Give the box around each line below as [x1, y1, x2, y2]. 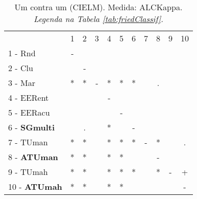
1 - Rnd [8, 47, 36, 59]
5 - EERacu [8, 106, 50, 118]
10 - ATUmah [8, 181, 62, 192]
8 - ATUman [8, 151, 58, 163]
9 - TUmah [8, 166, 48, 178]
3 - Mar [8, 77, 35, 89]
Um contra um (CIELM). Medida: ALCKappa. [14, 1, 183, 13]
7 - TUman [8, 136, 48, 148]
